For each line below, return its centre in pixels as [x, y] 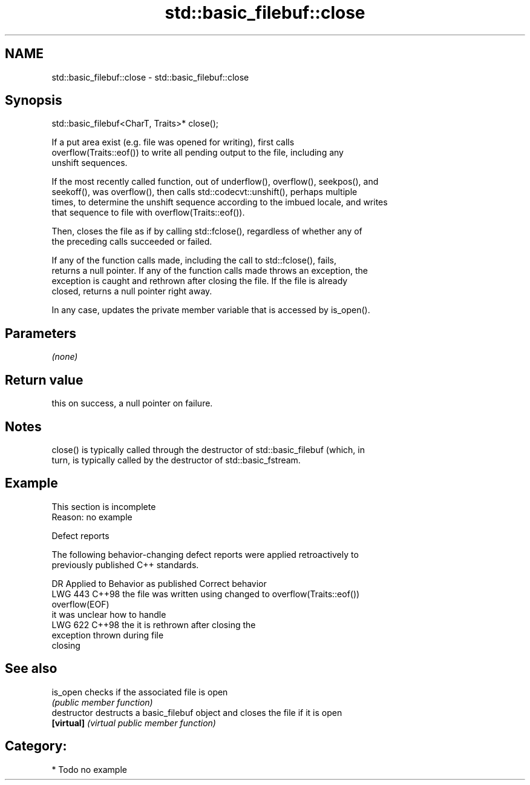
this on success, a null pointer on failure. [132, 403]
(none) [65, 357]
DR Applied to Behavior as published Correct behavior [159, 583]
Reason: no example [92, 517]
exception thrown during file [108, 635]
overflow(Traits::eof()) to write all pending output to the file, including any [198, 153]
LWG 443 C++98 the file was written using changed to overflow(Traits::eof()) [206, 594]
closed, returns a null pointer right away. [132, 291]
